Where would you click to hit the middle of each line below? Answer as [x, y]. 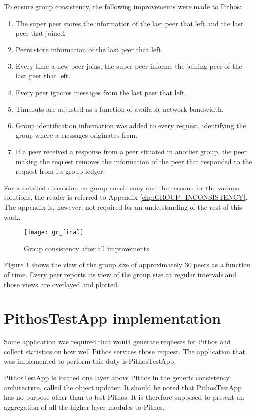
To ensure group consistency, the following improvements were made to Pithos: [123, 6]
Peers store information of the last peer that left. [89, 49]
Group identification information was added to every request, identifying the [131, 125]
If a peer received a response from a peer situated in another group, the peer [131, 151]
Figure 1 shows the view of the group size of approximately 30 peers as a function [127, 265]
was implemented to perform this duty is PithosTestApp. [90, 361]
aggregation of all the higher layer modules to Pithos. [84, 406]
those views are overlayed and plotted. [62, 284]
